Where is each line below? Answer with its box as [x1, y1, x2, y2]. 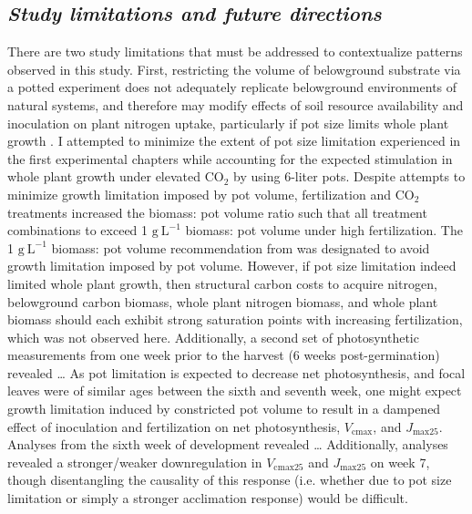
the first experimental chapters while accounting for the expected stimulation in [7, 149, 453, 168]
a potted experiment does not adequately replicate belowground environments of [7, 77, 457, 97]
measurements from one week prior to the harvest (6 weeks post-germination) [7, 345, 440, 365]
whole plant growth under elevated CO [7, 167, 224, 186]
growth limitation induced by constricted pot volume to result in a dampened [7, 399, 441, 418]
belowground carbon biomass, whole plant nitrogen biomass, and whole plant [7, 292, 438, 311]
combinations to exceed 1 [7, 221, 149, 240]
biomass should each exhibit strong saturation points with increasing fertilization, [7, 310, 463, 329]
